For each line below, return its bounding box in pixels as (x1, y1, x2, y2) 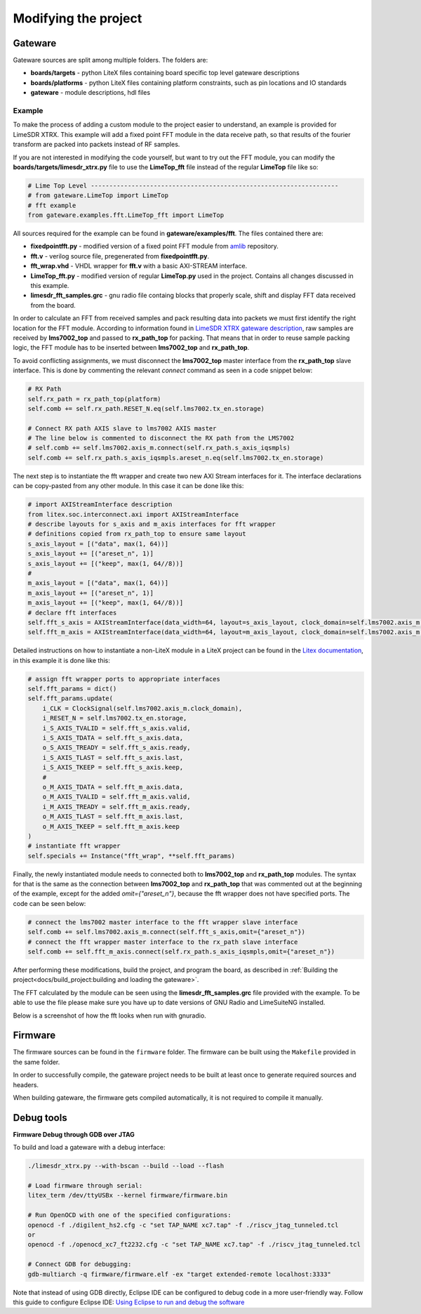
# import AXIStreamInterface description (27, 501, 173, 508)
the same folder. (13, 1058, 60, 1066)
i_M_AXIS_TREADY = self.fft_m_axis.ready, (42, 803, 191, 810)
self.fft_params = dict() (27, 685, 117, 693)
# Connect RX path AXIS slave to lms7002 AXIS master (27, 424, 217, 432)
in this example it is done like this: (13, 656, 110, 664)
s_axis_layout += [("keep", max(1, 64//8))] (27, 559, 184, 567)
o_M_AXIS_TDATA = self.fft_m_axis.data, (42, 783, 184, 791)
